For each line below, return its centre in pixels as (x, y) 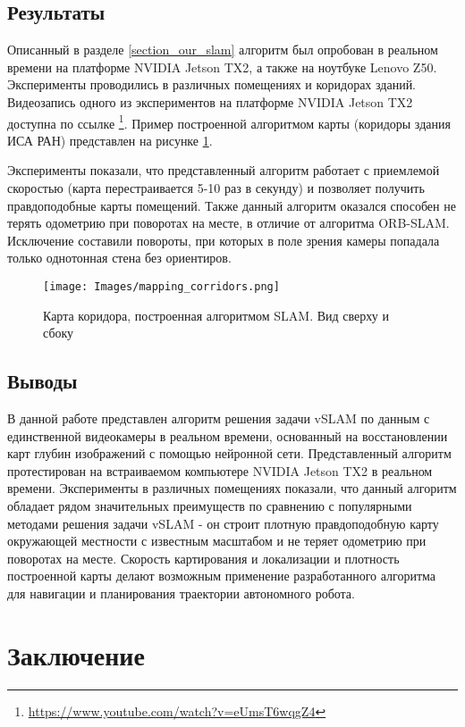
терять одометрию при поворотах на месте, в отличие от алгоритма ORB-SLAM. (228, 223)
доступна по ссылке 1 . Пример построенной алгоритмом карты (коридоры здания (229, 121)
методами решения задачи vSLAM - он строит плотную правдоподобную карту (223, 523)
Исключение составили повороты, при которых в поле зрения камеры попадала (224, 240)
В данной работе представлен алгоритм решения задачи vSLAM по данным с (219, 418)
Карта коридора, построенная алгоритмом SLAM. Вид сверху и (216, 315)
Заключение (76, 654)
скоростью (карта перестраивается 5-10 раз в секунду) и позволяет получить (216, 188)
